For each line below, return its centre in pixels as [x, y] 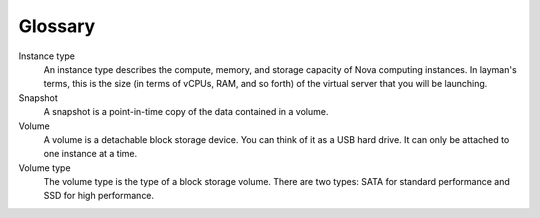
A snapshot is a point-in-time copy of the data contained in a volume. [186, 112]
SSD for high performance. [99, 196]
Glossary [57, 26]
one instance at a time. [90, 154]
